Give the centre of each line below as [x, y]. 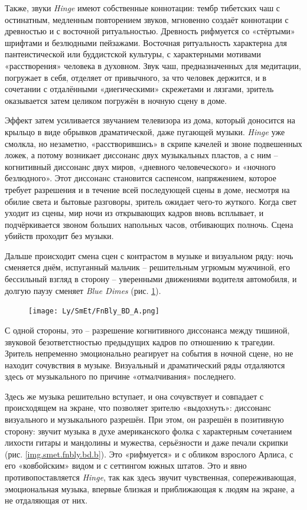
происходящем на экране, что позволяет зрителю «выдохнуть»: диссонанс [138, 408]
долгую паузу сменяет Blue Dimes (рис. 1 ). [83, 290]
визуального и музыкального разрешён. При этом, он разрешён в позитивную [144, 419]
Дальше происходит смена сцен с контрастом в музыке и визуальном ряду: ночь [149, 255]
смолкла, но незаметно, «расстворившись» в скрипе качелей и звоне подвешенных [153, 143]
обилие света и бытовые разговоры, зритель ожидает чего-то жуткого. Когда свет [151, 201]
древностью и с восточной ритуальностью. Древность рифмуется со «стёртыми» [150, 31]
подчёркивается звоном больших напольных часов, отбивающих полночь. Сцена [149, 224]
